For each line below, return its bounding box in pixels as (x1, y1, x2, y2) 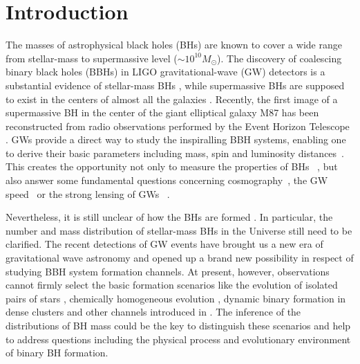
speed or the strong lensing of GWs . (6, 186, 170, 201)
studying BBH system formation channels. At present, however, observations (6, 264, 330, 278)
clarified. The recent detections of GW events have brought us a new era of (6, 237, 323, 251)
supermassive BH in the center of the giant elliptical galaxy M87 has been (6, 105, 319, 120)
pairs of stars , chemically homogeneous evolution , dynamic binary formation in (6, 291, 346, 305)
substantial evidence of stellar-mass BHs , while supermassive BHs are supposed (6, 78, 345, 92)
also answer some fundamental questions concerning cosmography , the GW (6, 173, 328, 188)
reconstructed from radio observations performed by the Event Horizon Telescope (6, 118, 350, 133)
